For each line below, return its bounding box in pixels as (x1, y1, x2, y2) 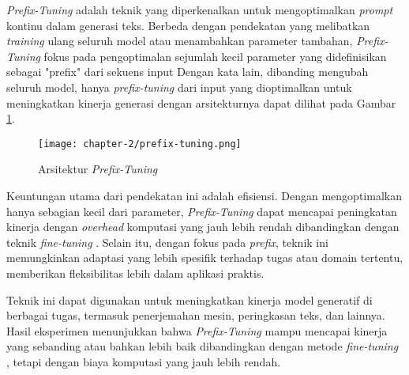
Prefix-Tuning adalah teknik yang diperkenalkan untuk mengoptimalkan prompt (6, 2, 393, 17)
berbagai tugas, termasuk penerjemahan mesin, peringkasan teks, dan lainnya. (6, 307, 385, 324)
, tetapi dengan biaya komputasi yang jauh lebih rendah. (6, 353, 281, 369)
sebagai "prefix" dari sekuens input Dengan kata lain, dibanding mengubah (6, 63, 369, 80)
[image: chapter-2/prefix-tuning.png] (38, 138, 242, 150)
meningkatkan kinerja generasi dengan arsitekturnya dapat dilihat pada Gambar (6, 94, 396, 111)
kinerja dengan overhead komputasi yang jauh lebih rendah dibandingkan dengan (6, 218, 400, 235)
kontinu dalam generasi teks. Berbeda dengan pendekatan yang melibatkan (6, 17, 370, 33)
